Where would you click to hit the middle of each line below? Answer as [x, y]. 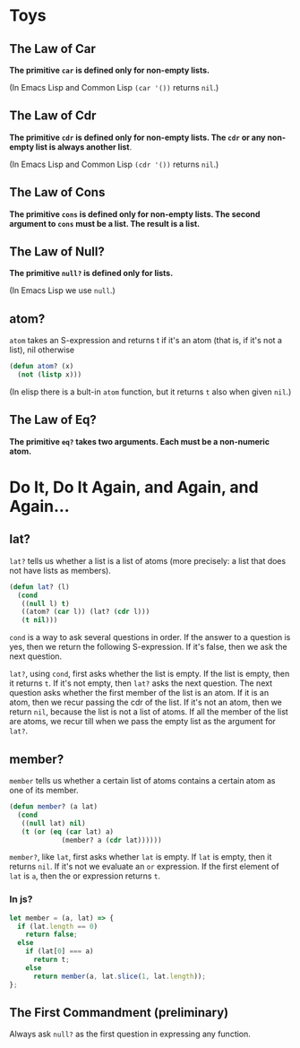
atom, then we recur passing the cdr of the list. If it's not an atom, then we [146, 702]
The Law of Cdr [53, 116]
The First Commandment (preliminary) [119, 1013]
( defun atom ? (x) [42, 367]
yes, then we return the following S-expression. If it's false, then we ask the [149, 647]
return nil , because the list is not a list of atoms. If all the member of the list [149, 712]
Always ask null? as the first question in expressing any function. [130, 1034]
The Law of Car [52, 49]
